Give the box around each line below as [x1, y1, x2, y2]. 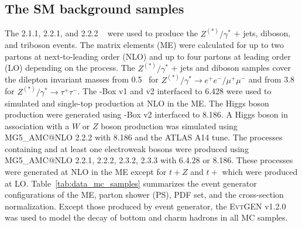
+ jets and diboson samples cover [171, 61, 291, 74]
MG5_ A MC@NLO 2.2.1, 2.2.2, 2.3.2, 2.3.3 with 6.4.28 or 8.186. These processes [5, 154, 293, 166]
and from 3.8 [248, 73, 295, 85]
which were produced [222, 166, 298, 178]
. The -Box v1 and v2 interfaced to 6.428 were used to [77, 85, 272, 97]
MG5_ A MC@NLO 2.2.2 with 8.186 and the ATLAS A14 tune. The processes [5, 131, 283, 143]
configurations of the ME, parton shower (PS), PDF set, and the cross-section [5, 188, 284, 201]
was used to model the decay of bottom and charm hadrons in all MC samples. [5, 211, 288, 223]
